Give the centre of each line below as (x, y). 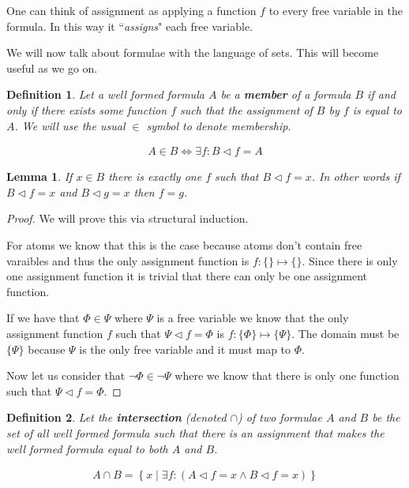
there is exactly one (155, 176)
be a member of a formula (286, 94)
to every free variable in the (336, 10)
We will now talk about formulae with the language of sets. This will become (193, 53)
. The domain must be (345, 333)
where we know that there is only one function (287, 375)
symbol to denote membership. (219, 125)
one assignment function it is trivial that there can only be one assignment (187, 276)
